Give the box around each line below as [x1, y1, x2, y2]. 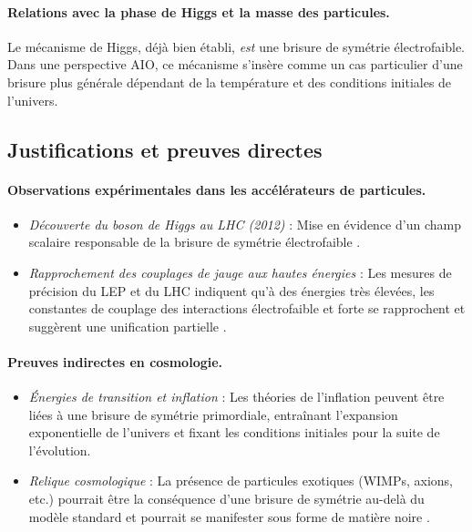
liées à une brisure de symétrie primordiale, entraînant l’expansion [28, 404, 398, 424]
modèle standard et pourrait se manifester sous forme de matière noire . [28, 506, 430, 526]
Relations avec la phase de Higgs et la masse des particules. [7, 2, 390, 21]
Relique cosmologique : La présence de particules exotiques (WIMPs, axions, [28, 471, 454, 490]
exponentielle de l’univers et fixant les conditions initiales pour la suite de [28, 423, 440, 442]
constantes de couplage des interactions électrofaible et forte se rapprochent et [28, 299, 466, 318]
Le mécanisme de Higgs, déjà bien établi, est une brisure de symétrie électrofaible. [7, 36, 466, 56]
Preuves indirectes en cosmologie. [7, 352, 223, 371]
